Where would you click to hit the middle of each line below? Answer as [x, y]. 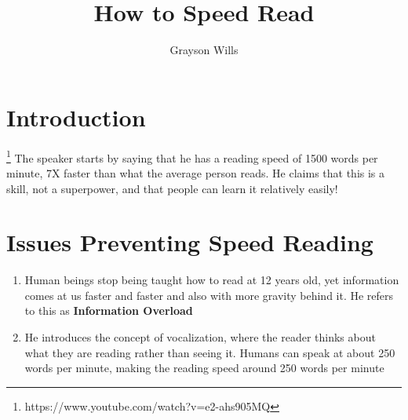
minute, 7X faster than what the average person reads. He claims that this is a [196, 172]
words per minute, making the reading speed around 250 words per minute [204, 368]
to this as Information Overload [109, 310]
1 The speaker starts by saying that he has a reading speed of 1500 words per [192, 156]
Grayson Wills [204, 50]
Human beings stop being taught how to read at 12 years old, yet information [212, 280]
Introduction [76, 117]
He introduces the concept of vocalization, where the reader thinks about [200, 337]
